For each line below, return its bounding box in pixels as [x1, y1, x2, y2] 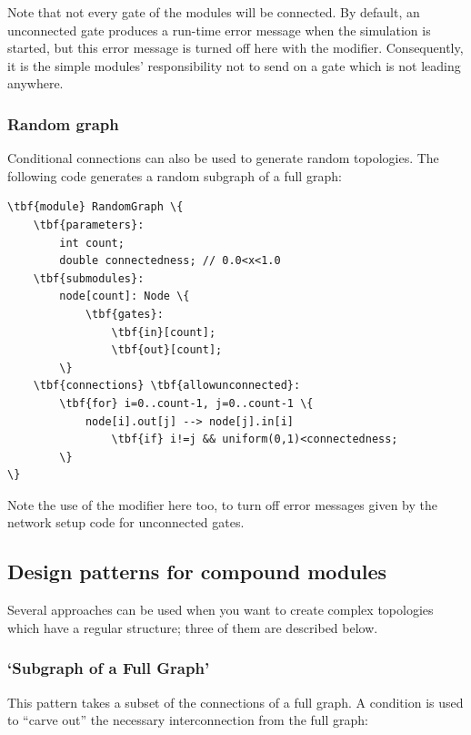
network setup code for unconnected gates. [7, 513, 245, 532]
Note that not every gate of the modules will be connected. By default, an [7, 3, 420, 21]
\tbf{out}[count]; [111, 343, 223, 357]
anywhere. [7, 74, 64, 93]
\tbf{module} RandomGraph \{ [7, 200, 184, 214]
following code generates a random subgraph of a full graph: [7, 166, 342, 185]
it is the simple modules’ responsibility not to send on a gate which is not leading [7, 56, 461, 75]
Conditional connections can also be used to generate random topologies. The [7, 148, 439, 168]
